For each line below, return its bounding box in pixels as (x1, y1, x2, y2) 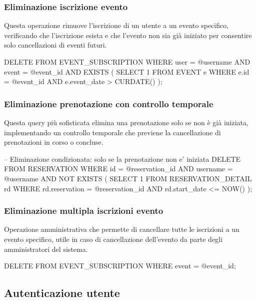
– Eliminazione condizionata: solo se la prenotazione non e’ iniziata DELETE (4, 153, 241, 164)
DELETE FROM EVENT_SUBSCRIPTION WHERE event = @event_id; (4, 260, 236, 271)
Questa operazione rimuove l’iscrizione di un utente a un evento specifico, (4, 20, 229, 31)
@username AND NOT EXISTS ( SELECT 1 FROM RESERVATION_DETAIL (4, 173, 252, 183)
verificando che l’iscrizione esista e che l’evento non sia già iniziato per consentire (4, 30, 252, 40)
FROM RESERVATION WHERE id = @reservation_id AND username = (4, 163, 233, 174)
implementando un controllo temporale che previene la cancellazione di (4, 127, 221, 137)
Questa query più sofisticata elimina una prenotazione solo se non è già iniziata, (4, 117, 248, 127)
